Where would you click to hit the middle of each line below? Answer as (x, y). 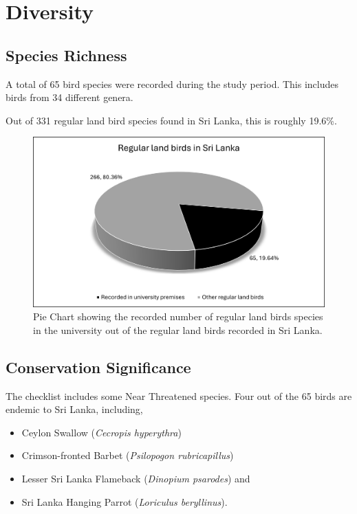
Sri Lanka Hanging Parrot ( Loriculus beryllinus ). (125, 501)
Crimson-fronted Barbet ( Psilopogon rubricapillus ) (128, 455)
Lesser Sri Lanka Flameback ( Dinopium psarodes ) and (136, 478)
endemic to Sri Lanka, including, (74, 409)
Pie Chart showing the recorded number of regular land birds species (178, 316)
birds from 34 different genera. (69, 97)
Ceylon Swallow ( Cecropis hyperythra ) (101, 432)
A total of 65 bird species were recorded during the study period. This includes (172, 83)
